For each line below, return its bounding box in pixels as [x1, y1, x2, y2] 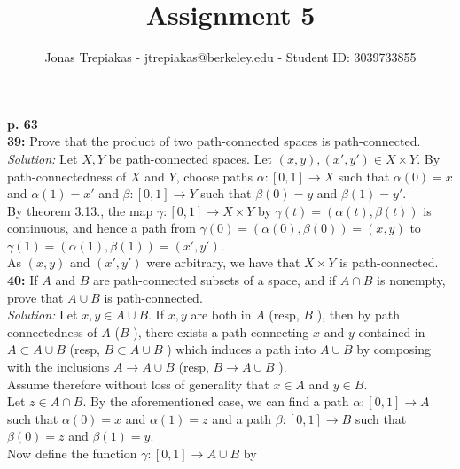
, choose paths [175, 166, 253, 185]
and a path [212, 409, 272, 427]
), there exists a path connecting [133, 322, 309, 341]
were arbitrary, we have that [146, 253, 300, 272]
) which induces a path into [167, 340, 316, 358]
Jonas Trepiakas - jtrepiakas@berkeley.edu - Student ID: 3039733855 [44, 48, 417, 66]
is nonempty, [377, 271, 446, 289]
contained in [358, 322, 425, 341]
